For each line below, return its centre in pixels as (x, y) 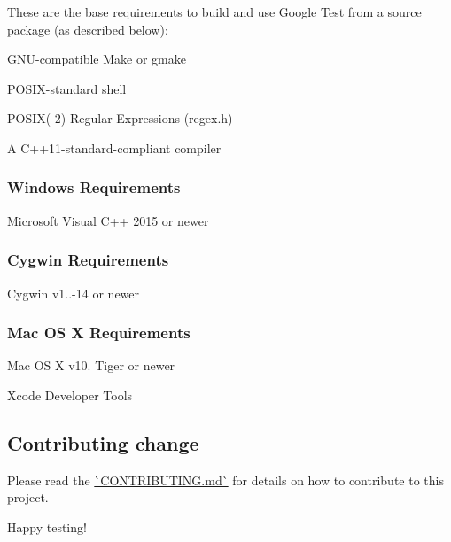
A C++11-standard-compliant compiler (114, 147)
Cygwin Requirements (88, 260)
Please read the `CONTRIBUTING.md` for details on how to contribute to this (225, 480)
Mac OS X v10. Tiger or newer (91, 365)
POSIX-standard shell (67, 88)
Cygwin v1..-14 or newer (74, 293)
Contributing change (103, 442)
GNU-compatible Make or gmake (97, 59)
